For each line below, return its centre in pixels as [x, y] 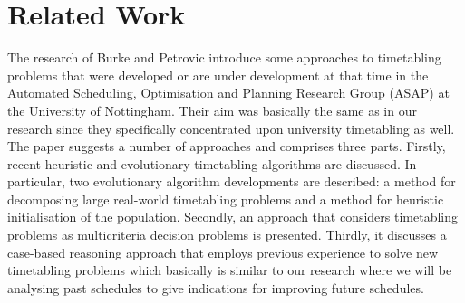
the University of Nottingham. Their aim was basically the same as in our [212, 110]
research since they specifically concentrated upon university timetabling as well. [231, 128]
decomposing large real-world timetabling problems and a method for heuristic [226, 199]
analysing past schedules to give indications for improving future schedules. [216, 287]
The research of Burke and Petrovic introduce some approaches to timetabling [224, 57]
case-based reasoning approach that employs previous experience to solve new [223, 252]
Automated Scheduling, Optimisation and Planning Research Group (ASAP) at [228, 93]
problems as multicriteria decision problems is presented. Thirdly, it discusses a [227, 235]
